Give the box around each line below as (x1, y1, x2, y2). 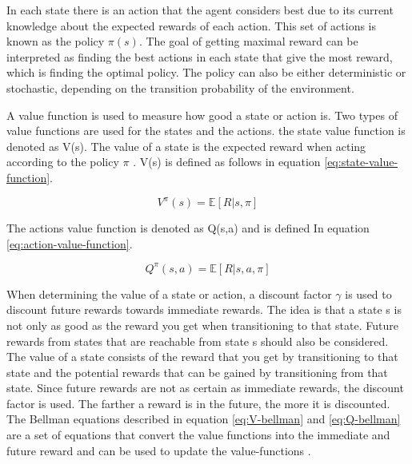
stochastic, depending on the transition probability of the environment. (6, 79, 354, 96)
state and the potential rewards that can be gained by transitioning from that (6, 363, 388, 380)
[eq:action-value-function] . (6, 235, 133, 252)
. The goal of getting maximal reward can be (138, 33, 358, 50)
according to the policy (6, 153, 119, 170)
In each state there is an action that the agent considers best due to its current (6, 2, 394, 18)
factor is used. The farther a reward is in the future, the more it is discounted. (6, 395, 390, 411)
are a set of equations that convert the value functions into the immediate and (6, 426, 390, 443)
